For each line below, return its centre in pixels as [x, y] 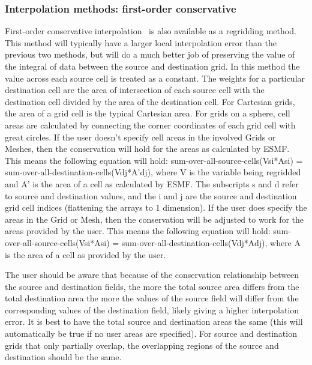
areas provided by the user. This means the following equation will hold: [138, 231]
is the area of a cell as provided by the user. [85, 254]
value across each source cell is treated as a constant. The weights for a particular [155, 78]
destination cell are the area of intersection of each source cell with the [135, 90]
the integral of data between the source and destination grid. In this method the [152, 66]
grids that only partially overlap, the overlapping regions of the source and [142, 345]
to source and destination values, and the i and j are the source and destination [151, 195]
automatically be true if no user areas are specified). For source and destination [151, 333]
